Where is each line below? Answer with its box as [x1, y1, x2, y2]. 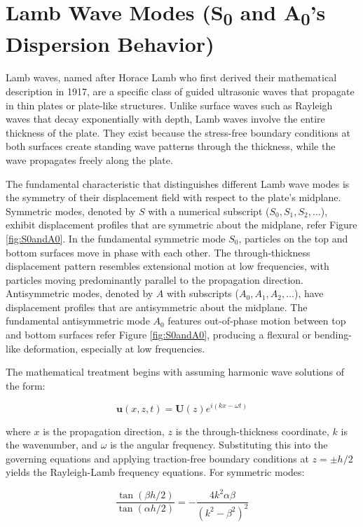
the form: [6, 378, 46, 392]
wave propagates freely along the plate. [6, 152, 173, 167]
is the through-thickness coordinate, [175, 423, 329, 438]
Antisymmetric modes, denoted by [6, 286, 153, 301]
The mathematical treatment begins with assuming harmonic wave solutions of [6, 364, 345, 379]
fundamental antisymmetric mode [6, 313, 150, 328]
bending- [314, 327, 352, 342]
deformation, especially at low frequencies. [23, 341, 205, 355]
